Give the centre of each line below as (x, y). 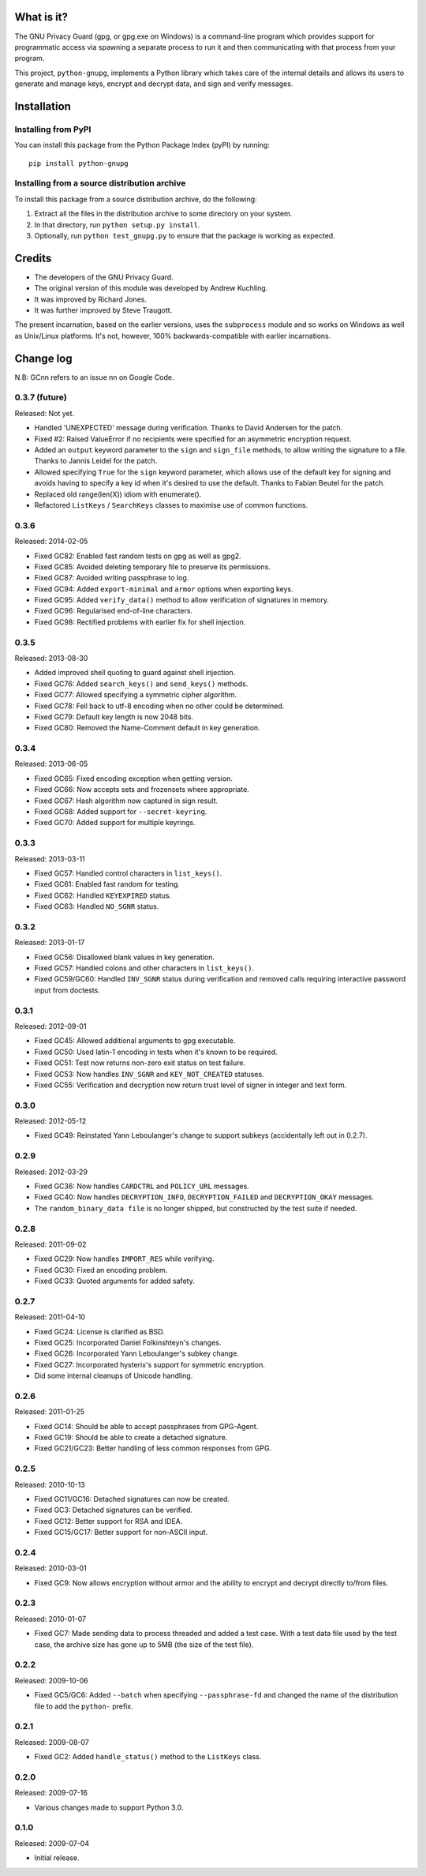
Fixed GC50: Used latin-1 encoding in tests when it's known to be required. (156, 1052)
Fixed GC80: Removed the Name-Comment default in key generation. (147, 728)
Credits (33, 258)
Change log (43, 358)
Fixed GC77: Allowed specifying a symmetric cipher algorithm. (136, 695)
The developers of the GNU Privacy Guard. (104, 277)
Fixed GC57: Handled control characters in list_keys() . (128, 873)
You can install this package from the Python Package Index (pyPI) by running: (142, 145)
